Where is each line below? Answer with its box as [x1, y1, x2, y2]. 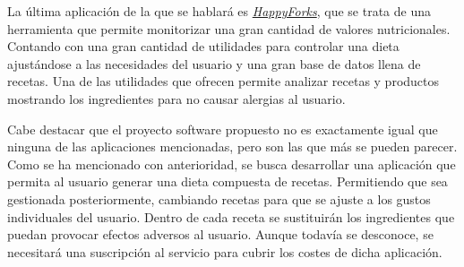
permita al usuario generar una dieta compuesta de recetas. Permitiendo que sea [7, 172, 448, 191]
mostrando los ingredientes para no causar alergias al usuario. [7, 89, 346, 108]
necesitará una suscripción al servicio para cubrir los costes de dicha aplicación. [7, 242, 443, 261]
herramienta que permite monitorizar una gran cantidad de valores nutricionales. [7, 19, 451, 38]
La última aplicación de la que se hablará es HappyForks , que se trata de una [7, 2, 432, 20]
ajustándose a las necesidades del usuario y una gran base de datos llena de [7, 54, 421, 73]
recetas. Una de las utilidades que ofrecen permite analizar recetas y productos [7, 72, 440, 90]
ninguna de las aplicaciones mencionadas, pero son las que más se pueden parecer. [7, 137, 458, 156]
